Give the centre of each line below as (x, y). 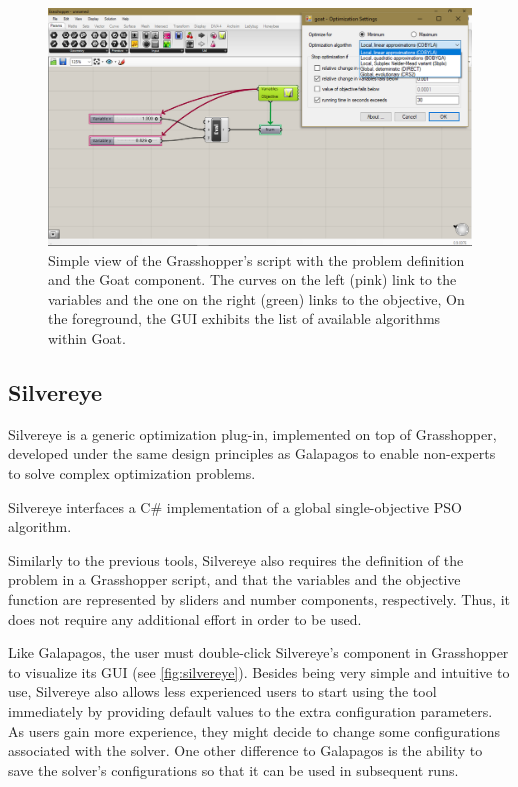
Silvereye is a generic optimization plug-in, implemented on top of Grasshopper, (252, 433)
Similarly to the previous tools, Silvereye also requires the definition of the (236, 559)
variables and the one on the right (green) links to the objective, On (256, 298)
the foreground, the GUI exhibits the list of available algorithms (244, 318)
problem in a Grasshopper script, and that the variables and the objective (234, 579)
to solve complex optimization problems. (132, 473)
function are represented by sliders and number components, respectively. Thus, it (259, 599)
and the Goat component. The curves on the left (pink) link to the (252, 279)
